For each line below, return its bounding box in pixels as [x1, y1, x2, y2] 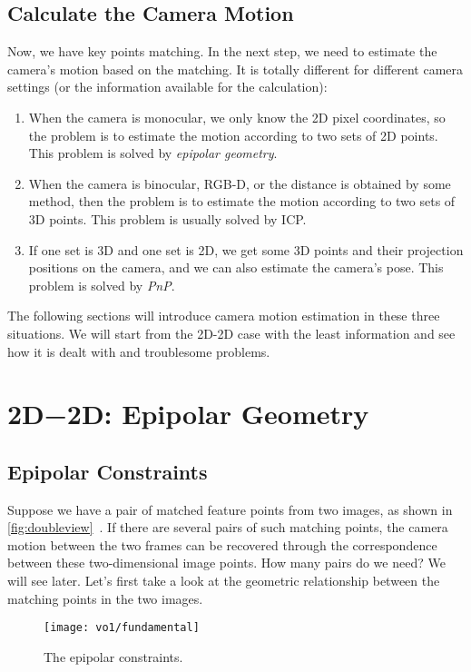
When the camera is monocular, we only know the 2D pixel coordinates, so [28, 107, 446, 126]
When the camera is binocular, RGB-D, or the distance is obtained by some [28, 173, 451, 193]
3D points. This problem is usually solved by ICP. [28, 209, 307, 228]
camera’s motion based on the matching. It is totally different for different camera [7, 59, 464, 78]
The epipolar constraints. [44, 647, 183, 666]
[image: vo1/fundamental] [44, 621, 200, 635]
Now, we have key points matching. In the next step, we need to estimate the [7, 42, 437, 61]
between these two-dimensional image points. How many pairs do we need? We [7, 553, 446, 572]
